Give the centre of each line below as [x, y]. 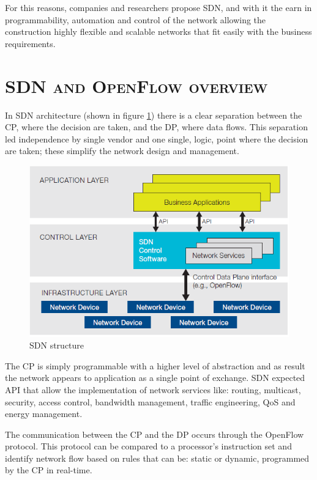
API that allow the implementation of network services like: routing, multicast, [153, 389]
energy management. [44, 414]
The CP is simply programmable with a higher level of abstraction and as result [155, 365]
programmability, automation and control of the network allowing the [136, 19]
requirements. [30, 43]
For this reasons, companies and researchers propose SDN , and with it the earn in [158, 7]
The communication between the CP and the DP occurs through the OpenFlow [155, 434]
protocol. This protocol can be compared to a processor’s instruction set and [148, 446]
